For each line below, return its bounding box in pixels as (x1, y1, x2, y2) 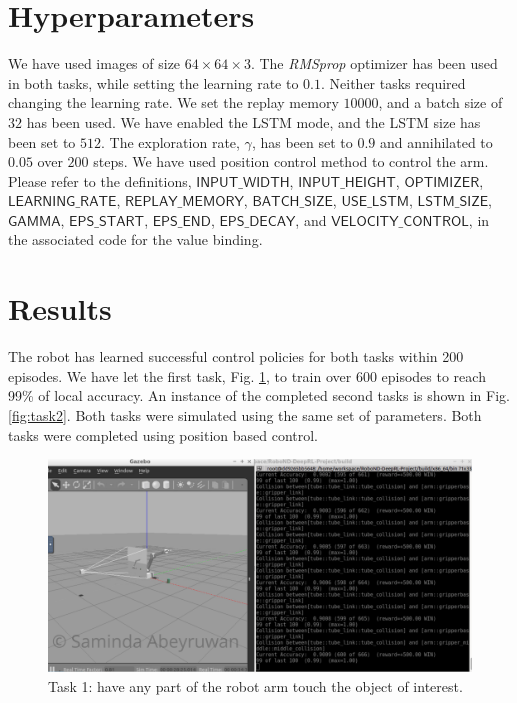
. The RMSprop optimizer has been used (250, 53, 498, 74)
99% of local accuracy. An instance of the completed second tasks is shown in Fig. (8, 385, 510, 406)
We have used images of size (8, 53, 181, 74)
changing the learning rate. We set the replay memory (8, 92, 339, 113)
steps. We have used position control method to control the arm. (93, 151, 489, 172)
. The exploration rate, (101, 131, 240, 152)
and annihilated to (379, 131, 493, 152)
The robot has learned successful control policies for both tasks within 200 (8, 346, 464, 367)
